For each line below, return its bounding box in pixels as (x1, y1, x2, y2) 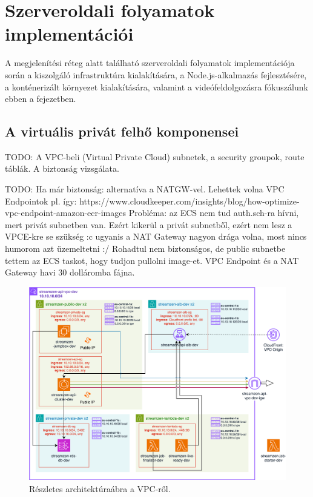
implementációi (5, 21, 134, 46)
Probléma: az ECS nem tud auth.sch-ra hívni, (128, 206, 299, 219)
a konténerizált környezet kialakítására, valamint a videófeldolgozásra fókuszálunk (5, 80, 308, 93)
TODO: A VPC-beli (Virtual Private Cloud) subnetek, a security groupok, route (5, 150, 305, 163)
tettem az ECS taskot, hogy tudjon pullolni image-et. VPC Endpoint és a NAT (5, 254, 299, 266)
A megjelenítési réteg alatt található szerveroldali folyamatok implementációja (5, 56, 295, 69)
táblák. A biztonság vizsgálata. (5, 162, 119, 175)
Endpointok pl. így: (5, 194, 77, 207)
